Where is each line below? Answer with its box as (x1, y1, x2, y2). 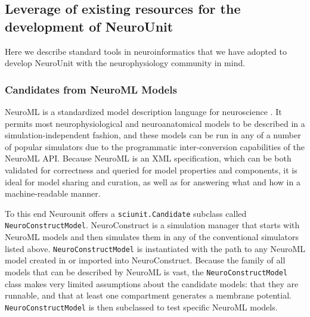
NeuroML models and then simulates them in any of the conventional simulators (5, 231, 299, 243)
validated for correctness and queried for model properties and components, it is (5, 163, 297, 176)
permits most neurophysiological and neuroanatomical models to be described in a (5, 117, 305, 129)
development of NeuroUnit (5, 17, 173, 35)
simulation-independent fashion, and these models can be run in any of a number (5, 129, 301, 141)
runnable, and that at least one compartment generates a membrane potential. (5, 289, 292, 302)
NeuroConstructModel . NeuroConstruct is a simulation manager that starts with (5, 219, 300, 231)
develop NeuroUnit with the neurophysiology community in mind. (5, 57, 246, 69)
